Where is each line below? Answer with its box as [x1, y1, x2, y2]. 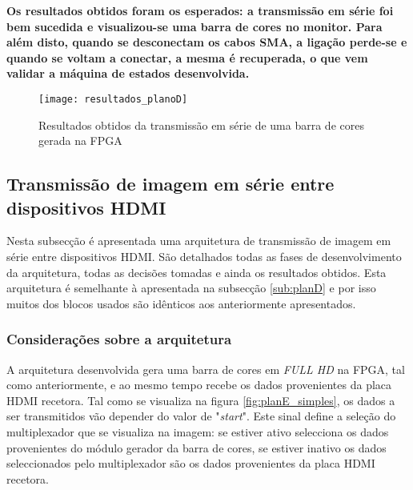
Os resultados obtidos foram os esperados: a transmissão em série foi [6, 2, 394, 18]
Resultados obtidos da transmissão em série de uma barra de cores [38, 116, 364, 133]
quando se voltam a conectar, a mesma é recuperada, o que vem [6, 49, 368, 66]
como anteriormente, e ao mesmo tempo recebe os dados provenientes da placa [6, 376, 392, 393]
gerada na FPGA [38, 132, 122, 149]
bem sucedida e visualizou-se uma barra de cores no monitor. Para [6, 18, 383, 34]
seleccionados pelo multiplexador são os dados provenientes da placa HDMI [6, 455, 375, 472]
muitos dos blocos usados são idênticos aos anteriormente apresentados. [6, 295, 356, 311]
